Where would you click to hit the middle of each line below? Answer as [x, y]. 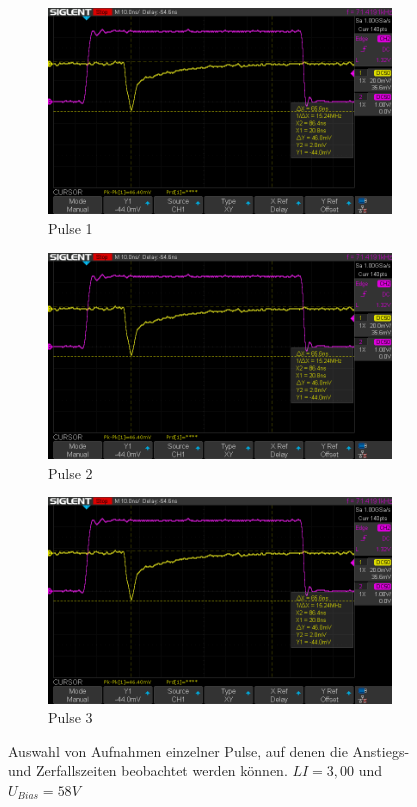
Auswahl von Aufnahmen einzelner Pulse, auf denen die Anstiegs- [209, 750]
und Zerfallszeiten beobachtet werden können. [148, 770]
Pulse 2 [70, 472]
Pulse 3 [70, 717]
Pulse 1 [70, 227]
